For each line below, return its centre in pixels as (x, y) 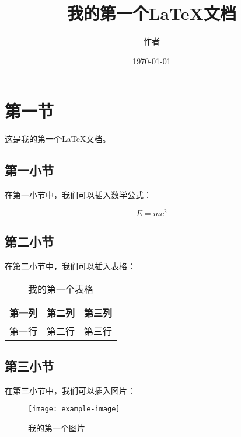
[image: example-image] (74, 409)
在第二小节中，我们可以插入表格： (70, 266)
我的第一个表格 (61, 289)
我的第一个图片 (57, 427)
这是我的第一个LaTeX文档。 (58, 139)
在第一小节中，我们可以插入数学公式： (78, 195)
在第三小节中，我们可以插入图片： (70, 390)
